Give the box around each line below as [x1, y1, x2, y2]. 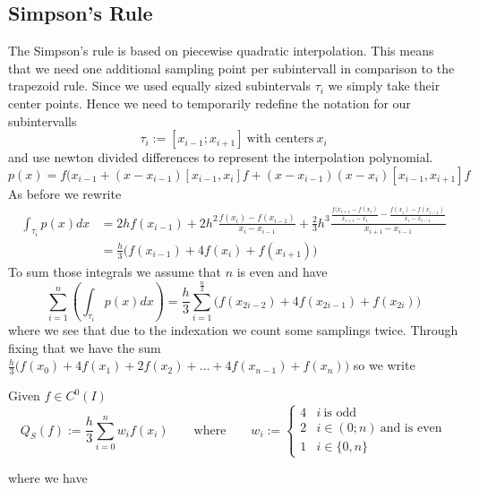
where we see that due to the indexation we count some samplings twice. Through [8, 321, 458, 340]
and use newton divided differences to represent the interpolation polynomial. [8, 148, 433, 167]
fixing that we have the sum [8, 338, 161, 357]
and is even [380, 422, 442, 434]
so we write [353, 356, 415, 374]
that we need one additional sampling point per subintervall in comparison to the [8, 58, 455, 77]
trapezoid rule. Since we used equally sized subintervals [8, 76, 311, 95]
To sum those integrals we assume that [8, 262, 221, 280]
